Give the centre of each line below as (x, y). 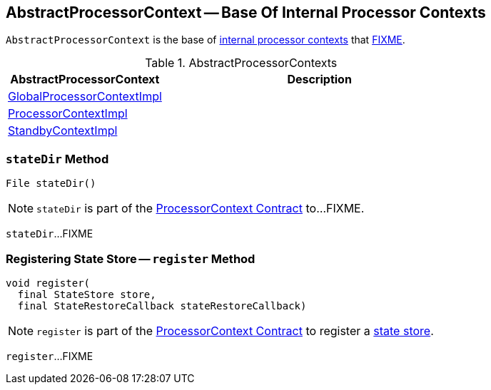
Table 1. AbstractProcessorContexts (241, 63)
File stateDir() (51, 184)
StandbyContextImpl (63, 131)
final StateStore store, (87, 294)
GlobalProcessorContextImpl (85, 97)
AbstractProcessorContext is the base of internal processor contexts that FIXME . (206, 40)
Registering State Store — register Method (131, 258)
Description (319, 79)
